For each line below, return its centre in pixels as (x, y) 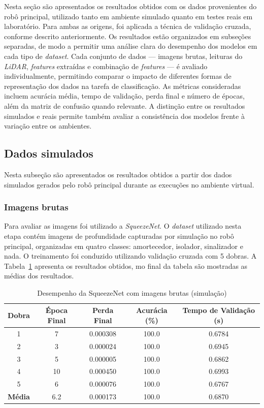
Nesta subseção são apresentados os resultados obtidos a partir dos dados (118, 174)
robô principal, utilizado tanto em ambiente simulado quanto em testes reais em (128, 16)
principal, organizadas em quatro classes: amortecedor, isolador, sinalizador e (124, 246)
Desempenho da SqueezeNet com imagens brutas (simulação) (132, 292)
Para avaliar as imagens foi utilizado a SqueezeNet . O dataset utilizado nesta (123, 226)
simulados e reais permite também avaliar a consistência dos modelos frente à (124, 116)
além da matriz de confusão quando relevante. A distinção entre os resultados (125, 105)
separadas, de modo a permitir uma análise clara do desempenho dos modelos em (131, 46)
